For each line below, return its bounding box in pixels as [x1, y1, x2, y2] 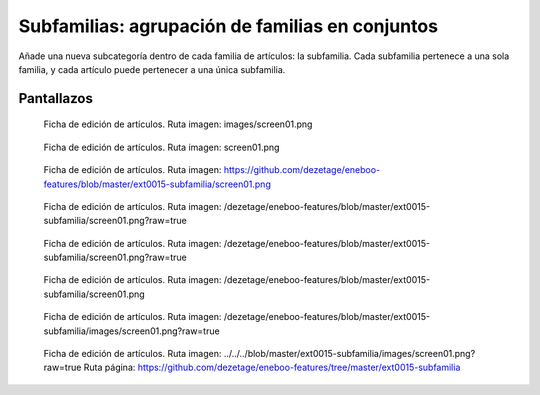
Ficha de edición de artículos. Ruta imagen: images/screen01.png [43, 118, 313, 130]
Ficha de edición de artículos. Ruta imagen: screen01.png [43, 141, 280, 153]
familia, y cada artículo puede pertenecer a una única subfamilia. [18, 63, 286, 75]
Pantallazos [18, 90, 94, 107]
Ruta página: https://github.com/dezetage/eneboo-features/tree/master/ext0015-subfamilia [83, 361, 461, 374]
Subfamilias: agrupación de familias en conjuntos [18, 15, 439, 37]
